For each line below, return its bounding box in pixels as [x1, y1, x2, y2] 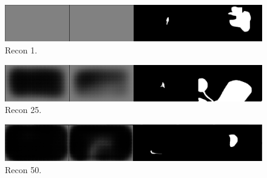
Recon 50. [5, 163, 42, 176]
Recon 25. [5, 103, 42, 116]
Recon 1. [5, 44, 38, 56]
